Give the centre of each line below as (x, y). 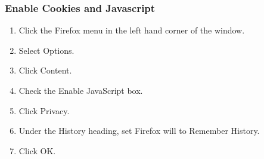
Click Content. (45, 70)
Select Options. (46, 50)
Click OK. (37, 150)
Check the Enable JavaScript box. (81, 90)
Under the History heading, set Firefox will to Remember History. (139, 131)
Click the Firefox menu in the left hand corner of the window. (132, 30)
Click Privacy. (44, 110)
